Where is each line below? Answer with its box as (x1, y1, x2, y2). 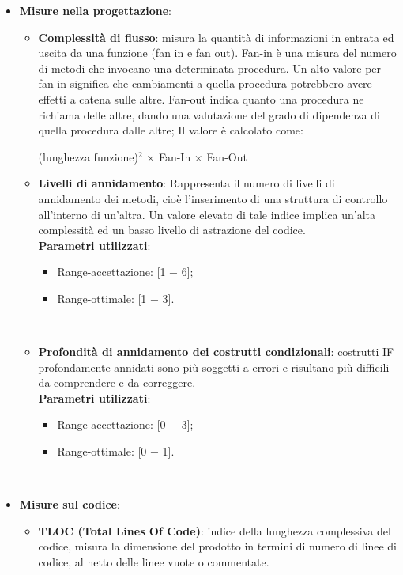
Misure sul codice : (19, 496, 120, 513)
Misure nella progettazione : (19, 2, 171, 18)
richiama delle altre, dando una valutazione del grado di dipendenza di (38, 106, 380, 123)
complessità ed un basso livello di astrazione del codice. (38, 221, 306, 238)
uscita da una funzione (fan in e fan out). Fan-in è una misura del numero (38, 44, 397, 61)
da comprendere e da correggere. (38, 374, 196, 391)
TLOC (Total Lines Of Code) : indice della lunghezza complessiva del (38, 522, 391, 539)
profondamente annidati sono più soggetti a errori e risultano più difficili (38, 358, 390, 375)
